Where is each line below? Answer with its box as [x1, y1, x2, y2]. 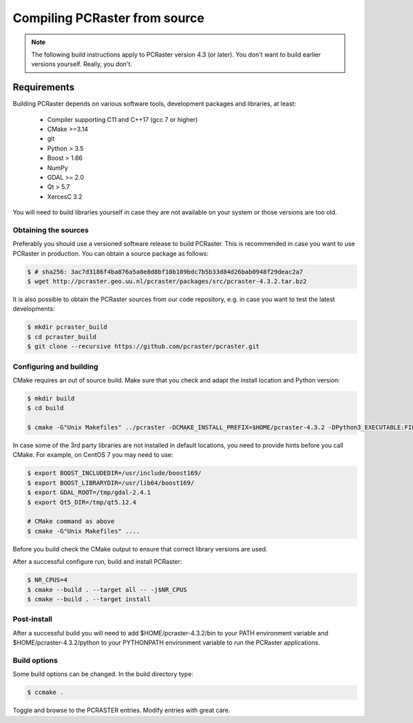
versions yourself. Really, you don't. [31, 60, 132, 68]
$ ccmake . [27, 689, 64, 696]
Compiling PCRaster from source [12, 10, 204, 26]
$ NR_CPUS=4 [27, 576, 68, 584]
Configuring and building [12, 362, 98, 371]
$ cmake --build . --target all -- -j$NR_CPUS [27, 586, 187, 593]
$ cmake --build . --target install [27, 595, 151, 603]
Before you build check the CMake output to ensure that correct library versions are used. [12, 544, 268, 553]
